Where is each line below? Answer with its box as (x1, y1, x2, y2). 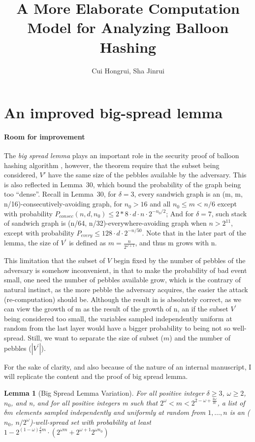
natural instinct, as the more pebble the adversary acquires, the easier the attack (4, 284, 248, 294)
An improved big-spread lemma (4, 102, 223, 123)
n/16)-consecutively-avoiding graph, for (4, 199, 123, 209)
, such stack (211, 208, 247, 218)
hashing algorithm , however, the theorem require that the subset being (4, 160, 220, 170)
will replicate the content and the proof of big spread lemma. (4, 371, 188, 381)
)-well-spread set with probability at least (30, 416, 151, 427)
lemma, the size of (4, 238, 59, 248)
